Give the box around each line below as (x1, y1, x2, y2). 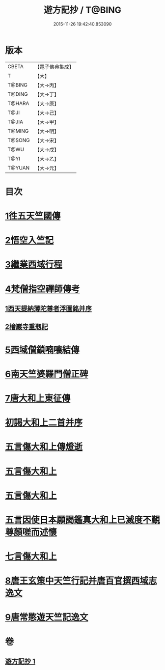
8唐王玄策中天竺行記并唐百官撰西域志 (5, 575, 157, 586)
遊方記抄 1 (5, 657, 36, 666)
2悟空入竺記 (5, 235, 54, 246)
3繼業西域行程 (5, 259, 63, 270)
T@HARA (7, 100, 29, 107)
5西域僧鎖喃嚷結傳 (5, 344, 80, 355)
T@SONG (7, 137, 30, 143)
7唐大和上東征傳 (5, 392, 71, 404)
